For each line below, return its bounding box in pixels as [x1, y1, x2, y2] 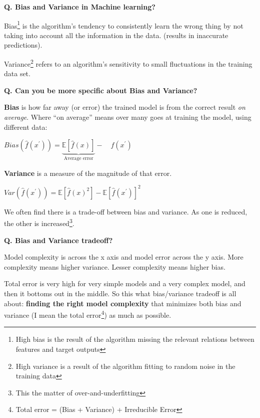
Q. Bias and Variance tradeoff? [4, 235, 113, 245]
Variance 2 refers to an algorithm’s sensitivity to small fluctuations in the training [4, 57, 252, 69]
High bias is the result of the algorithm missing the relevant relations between [15, 334, 254, 344]
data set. [4, 68, 30, 79]
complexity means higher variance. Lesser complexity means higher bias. [4, 261, 225, 272]
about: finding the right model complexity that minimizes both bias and [4, 298, 241, 308]
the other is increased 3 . [4, 217, 74, 229]
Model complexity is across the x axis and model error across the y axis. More [4, 252, 243, 262]
